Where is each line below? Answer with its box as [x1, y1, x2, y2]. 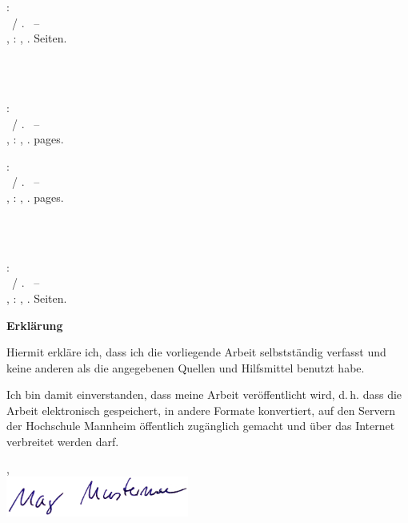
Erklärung [6, 316, 63, 333]
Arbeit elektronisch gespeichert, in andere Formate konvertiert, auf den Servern [6, 401, 396, 418]
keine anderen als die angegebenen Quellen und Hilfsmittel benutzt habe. [6, 359, 365, 376]
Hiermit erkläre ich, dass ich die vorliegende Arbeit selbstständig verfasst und [6, 344, 386, 360]
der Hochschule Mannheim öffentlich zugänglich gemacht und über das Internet [6, 417, 395, 434]
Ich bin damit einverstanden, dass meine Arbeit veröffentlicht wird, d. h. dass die [6, 386, 402, 403]
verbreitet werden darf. [6, 433, 119, 450]
